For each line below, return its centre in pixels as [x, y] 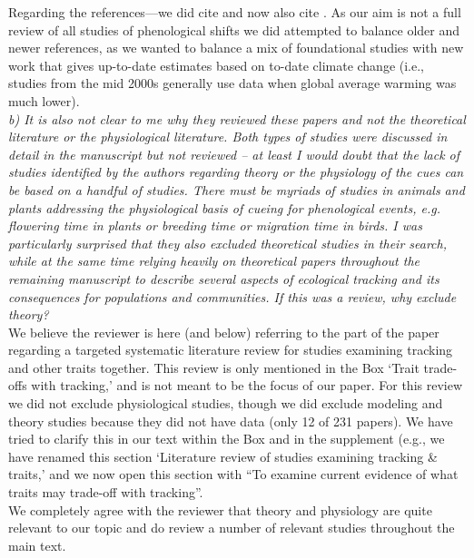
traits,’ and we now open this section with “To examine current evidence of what [233, 474]
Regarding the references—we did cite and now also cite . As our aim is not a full [235, 12]
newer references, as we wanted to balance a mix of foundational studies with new [236, 48]
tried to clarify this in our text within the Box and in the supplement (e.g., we [227, 439]
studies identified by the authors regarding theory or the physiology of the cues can [236, 172]
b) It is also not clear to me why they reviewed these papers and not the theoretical [237, 118]
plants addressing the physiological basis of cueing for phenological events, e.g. [224, 207]
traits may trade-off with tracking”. [106, 492]
